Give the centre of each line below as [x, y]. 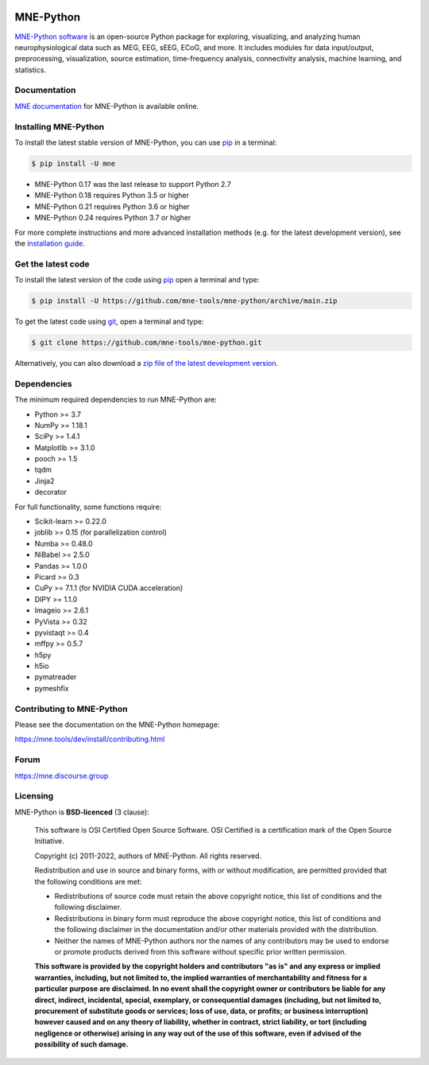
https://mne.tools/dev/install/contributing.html [90, 739]
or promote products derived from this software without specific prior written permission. [201, 951]
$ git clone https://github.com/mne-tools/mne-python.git [147, 342]
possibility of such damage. [81, 1044]
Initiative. [50, 841]
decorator [51, 492]
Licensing [34, 796]
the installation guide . [50, 243]
